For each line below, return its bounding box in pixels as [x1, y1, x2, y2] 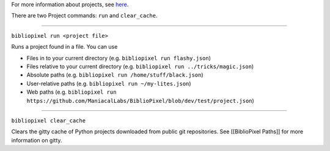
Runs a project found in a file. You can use [11, 43, 118, 51]
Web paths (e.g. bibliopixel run [26, 88, 117, 96]
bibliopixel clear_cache [11, 117, 86, 124]
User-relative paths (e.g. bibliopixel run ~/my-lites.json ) [26, 80, 192, 87]
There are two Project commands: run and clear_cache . [11, 12, 158, 19]
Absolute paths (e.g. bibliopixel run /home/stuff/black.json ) [26, 71, 204, 79]
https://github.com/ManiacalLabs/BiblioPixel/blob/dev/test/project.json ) [26, 97, 255, 104]
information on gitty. [11, 136, 62, 144]
